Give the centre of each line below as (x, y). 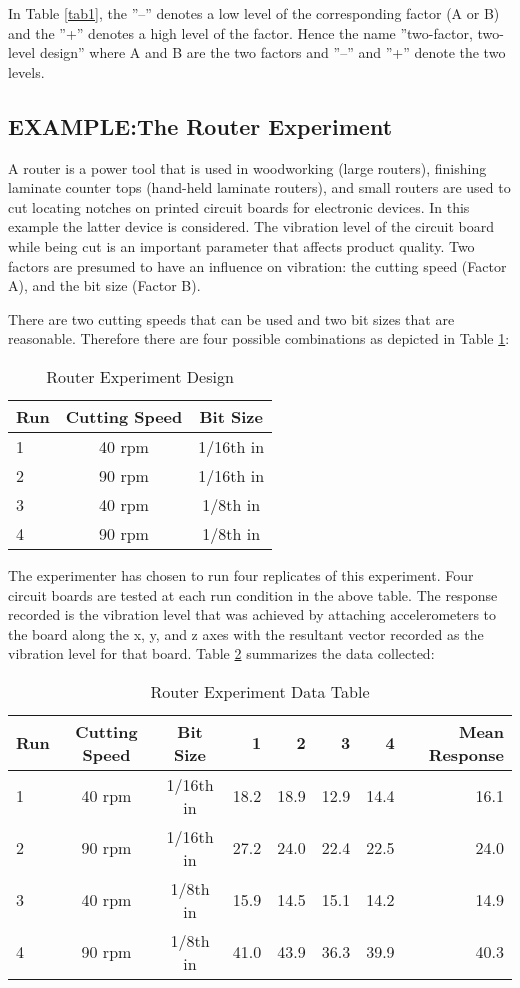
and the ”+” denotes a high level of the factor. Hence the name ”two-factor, (240, 32)
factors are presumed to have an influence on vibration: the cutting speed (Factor (257, 265)
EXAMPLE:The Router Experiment (200, 125)
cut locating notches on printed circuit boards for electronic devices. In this (239, 206)
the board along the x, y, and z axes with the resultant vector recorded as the (246, 633)
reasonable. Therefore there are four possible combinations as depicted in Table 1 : (259, 338)
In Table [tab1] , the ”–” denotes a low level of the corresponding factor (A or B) (254, 13)
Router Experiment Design (140, 376)
